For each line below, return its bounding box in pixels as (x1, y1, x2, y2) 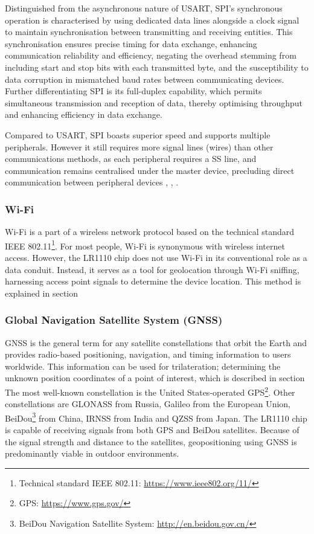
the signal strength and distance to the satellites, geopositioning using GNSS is (5, 435, 297, 448)
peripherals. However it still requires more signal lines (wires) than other (5, 140, 274, 153)
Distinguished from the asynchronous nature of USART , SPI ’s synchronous (5, 2, 283, 14)
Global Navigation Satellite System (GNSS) (5, 312, 223, 327)
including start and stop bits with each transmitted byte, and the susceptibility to (5, 60, 309, 73)
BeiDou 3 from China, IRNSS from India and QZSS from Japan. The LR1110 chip (5, 410, 307, 424)
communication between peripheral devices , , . (5, 176, 179, 188)
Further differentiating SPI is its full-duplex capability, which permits (5, 85, 262, 97)
